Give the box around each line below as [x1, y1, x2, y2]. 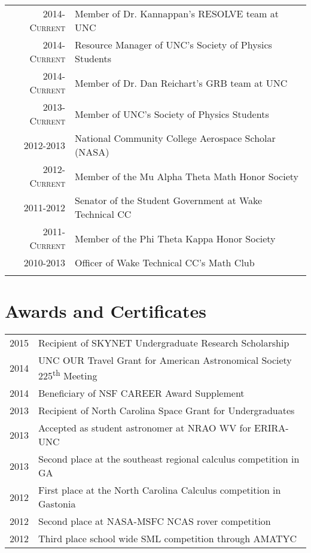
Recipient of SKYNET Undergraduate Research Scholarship [38, 336, 289, 350]
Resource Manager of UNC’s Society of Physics [75, 38, 272, 51]
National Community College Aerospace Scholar [75, 131, 276, 145]
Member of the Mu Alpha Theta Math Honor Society [75, 169, 298, 183]
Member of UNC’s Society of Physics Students [75, 107, 269, 121]
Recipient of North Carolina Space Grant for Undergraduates [38, 403, 295, 418]
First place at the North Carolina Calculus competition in [38, 483, 281, 497]
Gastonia [38, 497, 76, 511]
